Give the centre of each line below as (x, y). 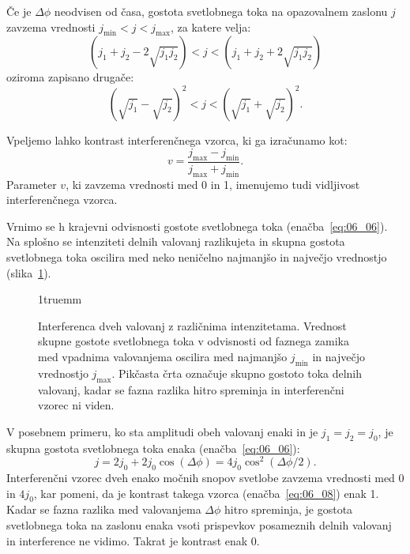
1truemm (60, 299)
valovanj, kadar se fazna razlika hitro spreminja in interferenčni (191, 389)
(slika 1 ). (29, 272)
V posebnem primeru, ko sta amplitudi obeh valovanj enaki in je (162, 431)
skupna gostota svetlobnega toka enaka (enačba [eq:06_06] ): (153, 448)
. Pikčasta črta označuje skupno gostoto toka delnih (237, 373)
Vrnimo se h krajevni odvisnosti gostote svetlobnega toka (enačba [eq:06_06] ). (197, 226)
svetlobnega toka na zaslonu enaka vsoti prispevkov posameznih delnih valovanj (199, 525)
